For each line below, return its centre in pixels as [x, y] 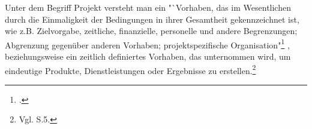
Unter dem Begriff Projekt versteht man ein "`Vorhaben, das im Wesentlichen [148, 7]
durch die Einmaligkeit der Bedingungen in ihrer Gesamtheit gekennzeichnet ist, [152, 19]
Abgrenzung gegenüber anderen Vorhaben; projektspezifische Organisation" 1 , [147, 44]
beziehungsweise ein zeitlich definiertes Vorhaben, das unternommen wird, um [148, 56]
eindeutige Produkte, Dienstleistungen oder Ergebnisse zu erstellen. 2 [130, 69]
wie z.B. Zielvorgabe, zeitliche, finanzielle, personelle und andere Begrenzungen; [151, 31]
